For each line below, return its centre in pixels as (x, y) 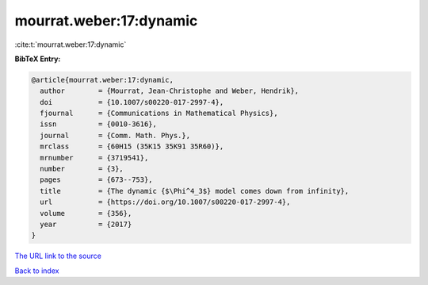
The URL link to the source (58, 256)
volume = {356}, (86, 213)
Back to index (37, 271)
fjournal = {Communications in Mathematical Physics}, (159, 114)
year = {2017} (86, 224)
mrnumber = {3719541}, (94, 158)
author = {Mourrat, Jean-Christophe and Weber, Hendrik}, (170, 91)
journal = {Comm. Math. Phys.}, (115, 135)
